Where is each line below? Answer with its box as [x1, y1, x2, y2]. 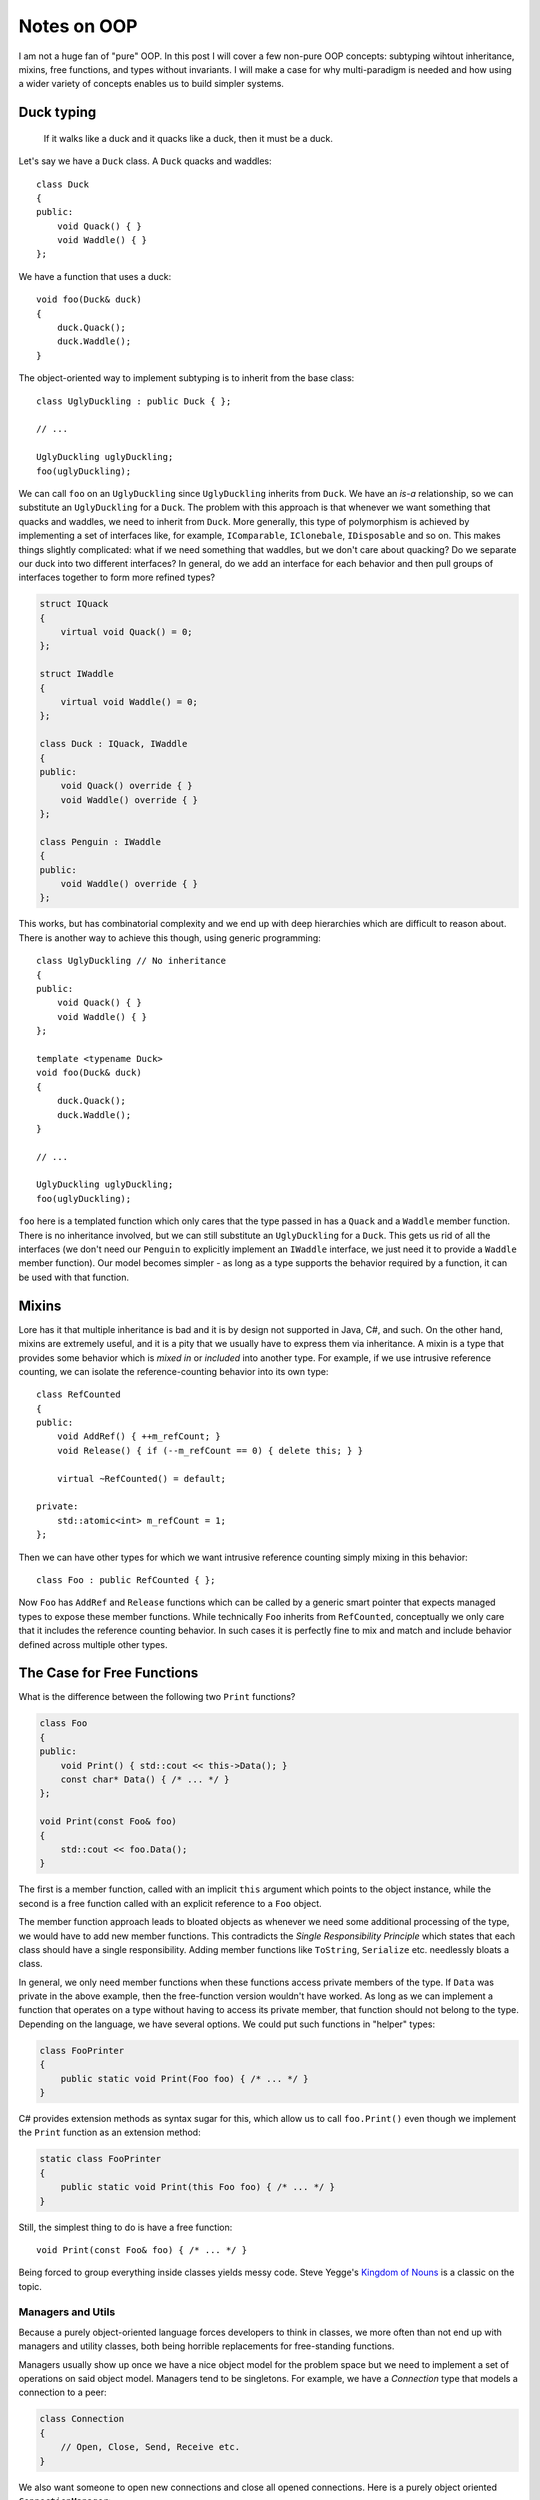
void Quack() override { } [60, 780, 194, 792]
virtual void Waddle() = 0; [60, 696, 199, 707]
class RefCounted [36, 1389, 121, 1400]
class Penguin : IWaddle [39, 836, 162, 847]
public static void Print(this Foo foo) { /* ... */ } [60, 2181, 335, 2193]
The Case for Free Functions [18, 1665, 199, 1682]
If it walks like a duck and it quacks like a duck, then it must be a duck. [43, 132, 334, 144]
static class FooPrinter [39, 2153, 162, 2165]
